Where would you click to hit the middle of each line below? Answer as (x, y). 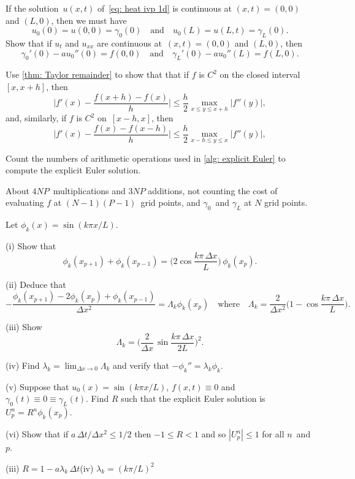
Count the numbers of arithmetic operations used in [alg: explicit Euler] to (146, 158)
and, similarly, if (36, 118)
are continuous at (129, 43)
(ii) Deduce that (36, 284)
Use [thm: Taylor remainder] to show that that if (97, 74)
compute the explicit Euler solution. (73, 170)
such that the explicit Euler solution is (193, 398)
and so (214, 434)
